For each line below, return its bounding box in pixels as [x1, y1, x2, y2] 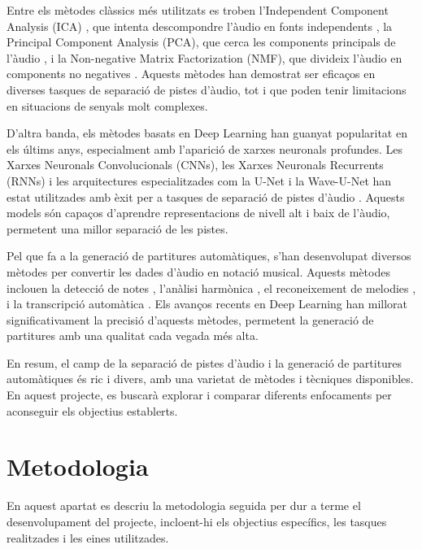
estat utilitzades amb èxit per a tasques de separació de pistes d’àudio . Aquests [7, 188, 405, 205]
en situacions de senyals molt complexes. [7, 97, 208, 114]
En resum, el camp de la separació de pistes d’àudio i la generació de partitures [7, 354, 402, 371]
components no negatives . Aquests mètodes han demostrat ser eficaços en [7, 65, 376, 82]
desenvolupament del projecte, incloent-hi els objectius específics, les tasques [7, 512, 387, 529]
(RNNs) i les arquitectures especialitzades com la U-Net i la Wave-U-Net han [7, 172, 392, 189]
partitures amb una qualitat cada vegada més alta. [7, 327, 259, 344]
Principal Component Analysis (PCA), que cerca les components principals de [7, 33, 396, 50]
